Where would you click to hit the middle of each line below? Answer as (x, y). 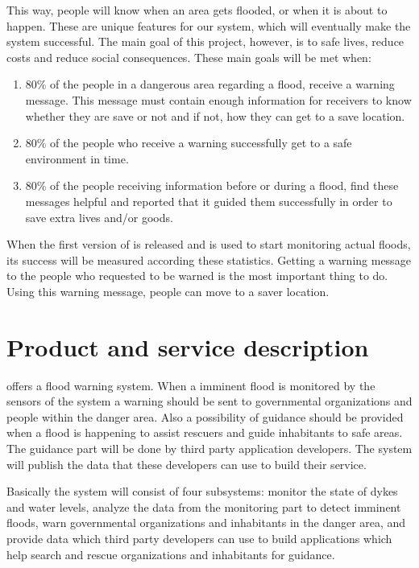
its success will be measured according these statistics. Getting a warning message (209, 259)
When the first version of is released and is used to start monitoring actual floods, (209, 244)
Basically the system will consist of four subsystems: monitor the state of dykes (202, 491)
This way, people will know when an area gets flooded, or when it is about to (197, 10)
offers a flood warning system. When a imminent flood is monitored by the (191, 385)
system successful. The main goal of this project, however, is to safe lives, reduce (205, 41)
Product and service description (188, 346)
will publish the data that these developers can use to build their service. (187, 464)
